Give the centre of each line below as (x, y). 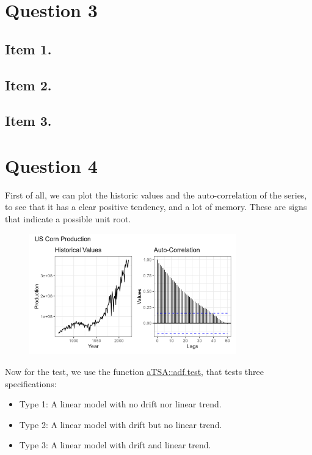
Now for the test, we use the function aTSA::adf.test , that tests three (134, 371)
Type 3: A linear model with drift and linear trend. (115, 445)
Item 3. (28, 121)
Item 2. (28, 85)
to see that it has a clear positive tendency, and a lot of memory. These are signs (156, 207)
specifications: (31, 383)
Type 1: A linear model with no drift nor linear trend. (120, 404)
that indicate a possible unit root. (68, 219)
